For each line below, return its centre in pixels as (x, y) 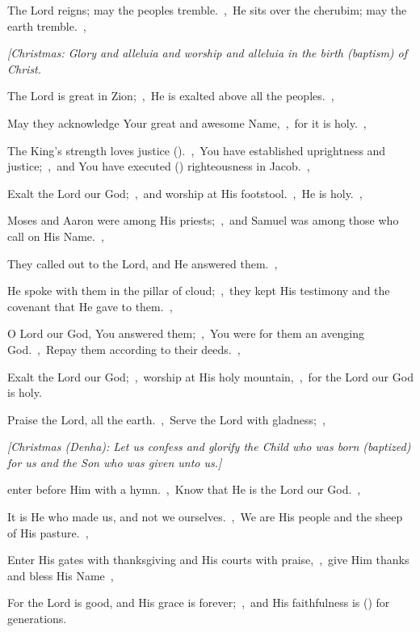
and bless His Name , (61, 575)
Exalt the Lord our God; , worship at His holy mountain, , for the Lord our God (210, 376)
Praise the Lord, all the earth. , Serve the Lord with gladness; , (166, 419)
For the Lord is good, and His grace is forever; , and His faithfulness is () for (199, 603)
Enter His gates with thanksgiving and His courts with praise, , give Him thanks (208, 560)
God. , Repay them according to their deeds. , (124, 349)
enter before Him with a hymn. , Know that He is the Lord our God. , (184, 489)
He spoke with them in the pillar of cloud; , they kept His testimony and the (199, 291)
